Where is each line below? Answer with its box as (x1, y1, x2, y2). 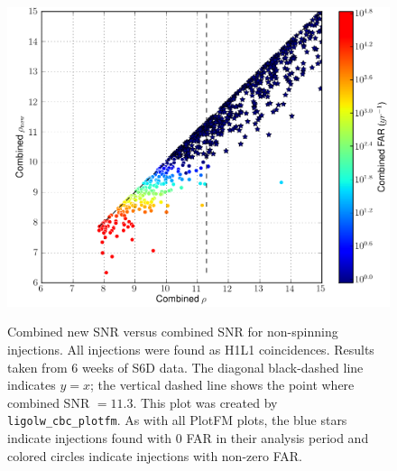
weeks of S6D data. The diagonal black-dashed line (81, 357, 364, 376)
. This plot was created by (133, 392, 278, 411)
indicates (7, 375, 56, 394)
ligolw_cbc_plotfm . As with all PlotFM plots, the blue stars (7, 411, 347, 429)
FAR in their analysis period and (186, 428, 369, 447)
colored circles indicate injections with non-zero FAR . (7, 446, 302, 465)
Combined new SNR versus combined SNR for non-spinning (7, 322, 338, 341)
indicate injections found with (7, 428, 172, 447)
